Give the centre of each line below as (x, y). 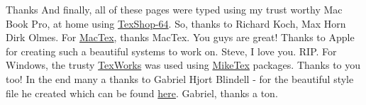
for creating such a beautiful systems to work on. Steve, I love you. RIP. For (171, 51)
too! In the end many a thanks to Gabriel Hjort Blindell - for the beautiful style (180, 78)
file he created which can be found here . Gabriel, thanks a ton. (142, 93)
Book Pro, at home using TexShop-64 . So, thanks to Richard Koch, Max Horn (176, 23)
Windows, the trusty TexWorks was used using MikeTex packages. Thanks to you (183, 65)
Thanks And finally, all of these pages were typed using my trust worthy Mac (174, 9)
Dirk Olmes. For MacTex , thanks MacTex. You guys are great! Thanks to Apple (180, 37)
